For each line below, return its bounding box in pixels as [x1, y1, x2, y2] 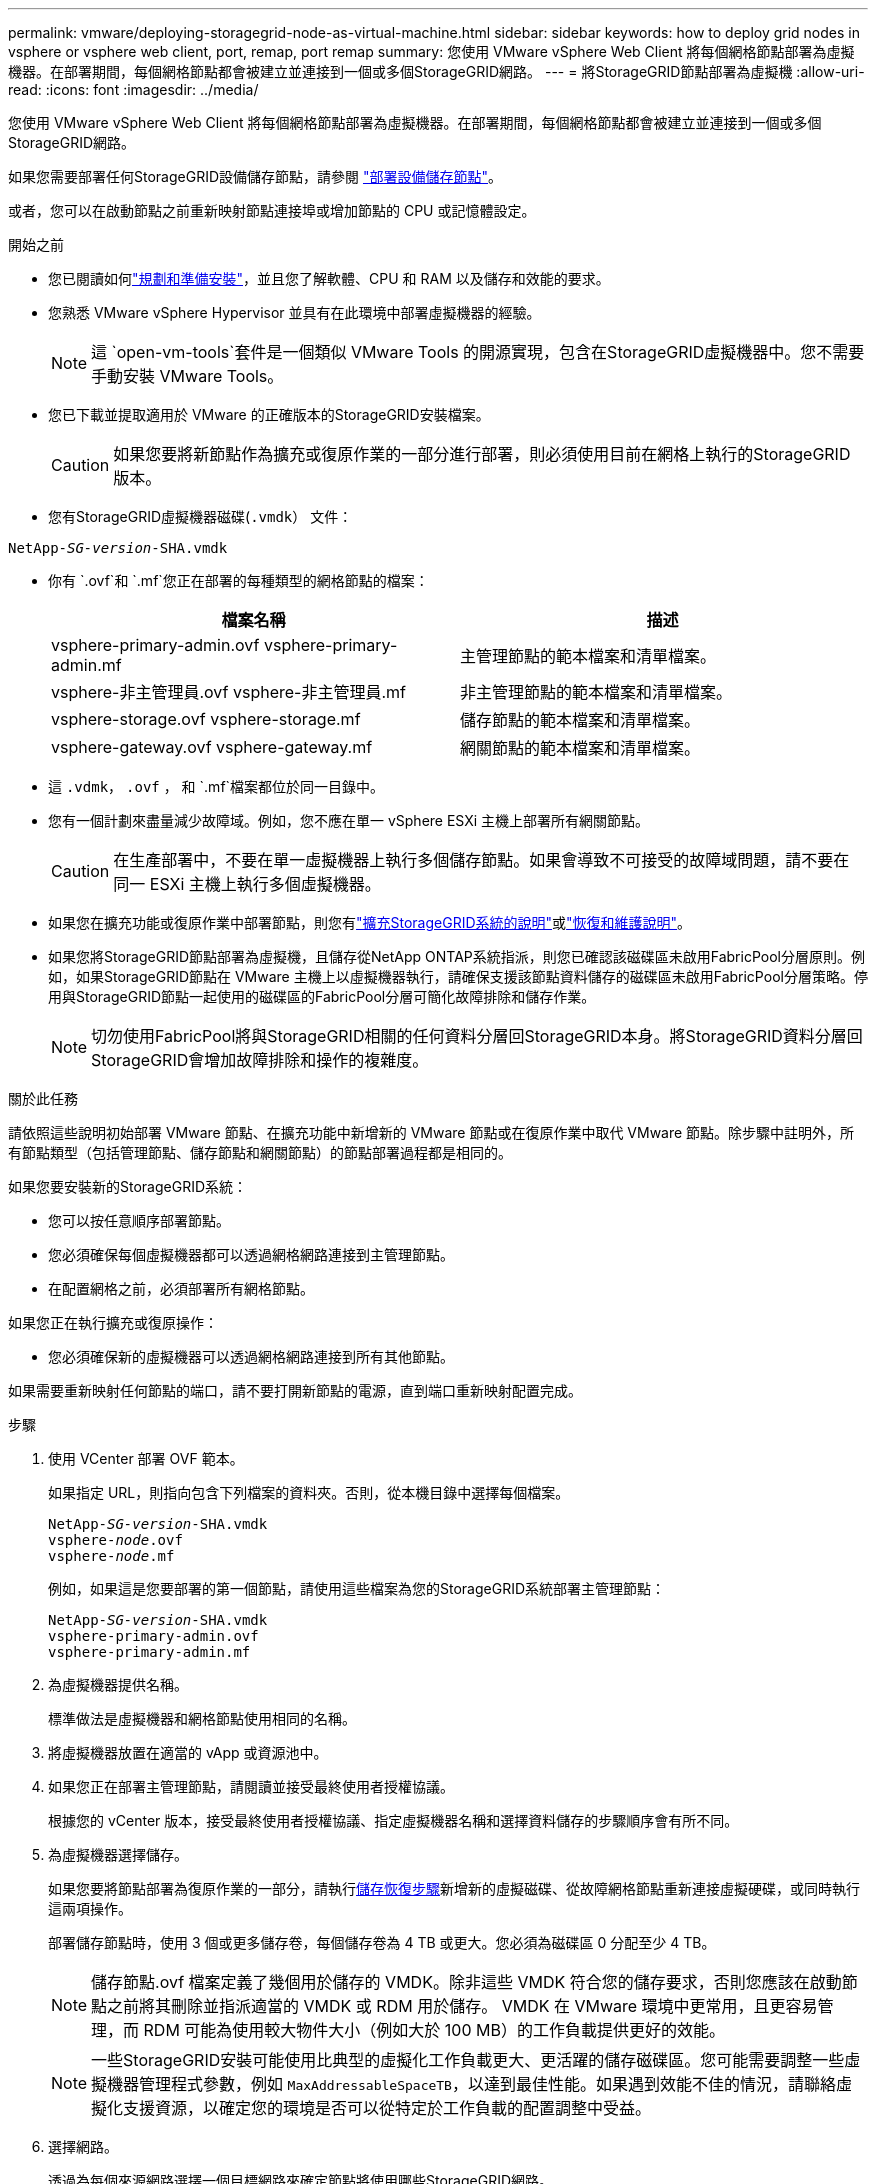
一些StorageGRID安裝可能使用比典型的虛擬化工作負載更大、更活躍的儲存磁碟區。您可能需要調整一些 [91, 2050, 845, 2070]
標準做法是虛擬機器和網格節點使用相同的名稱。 [48, 1710, 356, 1727]
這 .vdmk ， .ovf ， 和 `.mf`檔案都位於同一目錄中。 [48, 778, 385, 795]
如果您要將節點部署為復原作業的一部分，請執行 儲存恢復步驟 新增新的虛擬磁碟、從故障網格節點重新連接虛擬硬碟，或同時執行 [48, 1880, 860, 1897]
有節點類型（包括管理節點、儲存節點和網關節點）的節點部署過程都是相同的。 [8, 1144, 512, 1161]
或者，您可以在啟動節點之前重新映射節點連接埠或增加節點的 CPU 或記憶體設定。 [8, 202, 536, 219]
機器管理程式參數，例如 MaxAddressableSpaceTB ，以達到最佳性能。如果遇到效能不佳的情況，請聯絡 [107, 2074, 836, 2094]
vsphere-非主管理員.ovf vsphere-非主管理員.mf [51, 682, 407, 702]
